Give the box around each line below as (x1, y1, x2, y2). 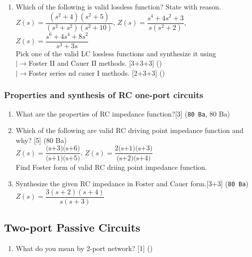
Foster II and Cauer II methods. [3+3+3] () (28, 58, 162, 68)
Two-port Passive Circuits (4, 220, 140, 235)
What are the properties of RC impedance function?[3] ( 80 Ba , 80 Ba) (15, 108, 230, 119)
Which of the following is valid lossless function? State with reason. (15, 1, 221, 11)
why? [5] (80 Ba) (15, 134, 67, 145)
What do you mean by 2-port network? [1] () (15, 243, 153, 254)
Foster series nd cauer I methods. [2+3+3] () (28, 67, 165, 78)
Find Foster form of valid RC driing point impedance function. (15, 161, 207, 172)
